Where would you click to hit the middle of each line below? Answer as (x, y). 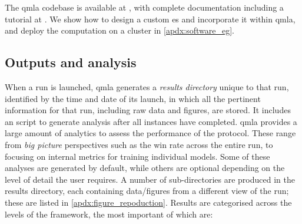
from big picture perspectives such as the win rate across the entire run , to (139, 144)
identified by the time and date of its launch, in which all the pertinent (133, 98)
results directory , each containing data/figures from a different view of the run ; (147, 191)
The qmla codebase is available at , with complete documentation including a (144, 7)
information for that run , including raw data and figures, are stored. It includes (148, 110)
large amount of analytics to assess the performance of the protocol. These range (150, 133)
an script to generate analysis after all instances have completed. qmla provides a (151, 121)
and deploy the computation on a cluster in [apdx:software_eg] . (120, 30)
